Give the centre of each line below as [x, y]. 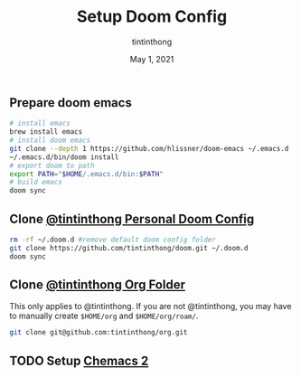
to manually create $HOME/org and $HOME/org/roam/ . [104, 316]
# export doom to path [52, 165]
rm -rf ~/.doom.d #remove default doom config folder [113, 240]
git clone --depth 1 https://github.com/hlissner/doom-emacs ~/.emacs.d [149, 148]
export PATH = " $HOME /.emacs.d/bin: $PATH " [87, 174]
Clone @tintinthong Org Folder [97, 285]
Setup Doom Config [152, 17]
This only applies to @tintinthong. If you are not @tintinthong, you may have [150, 306]
